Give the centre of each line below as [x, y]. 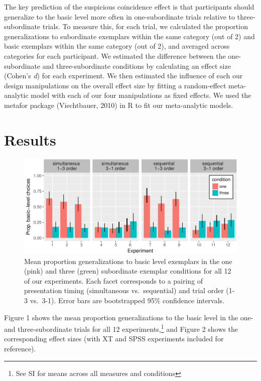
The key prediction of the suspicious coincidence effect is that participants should [129, 7]
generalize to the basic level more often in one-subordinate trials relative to [120, 16]
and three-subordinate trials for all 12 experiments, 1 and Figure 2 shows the [121, 328]
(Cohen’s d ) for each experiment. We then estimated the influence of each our [123, 76]
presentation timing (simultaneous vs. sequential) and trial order [124, 290]
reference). [20, 348]
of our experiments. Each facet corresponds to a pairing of [114, 280]
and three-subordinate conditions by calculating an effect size [137, 66]
